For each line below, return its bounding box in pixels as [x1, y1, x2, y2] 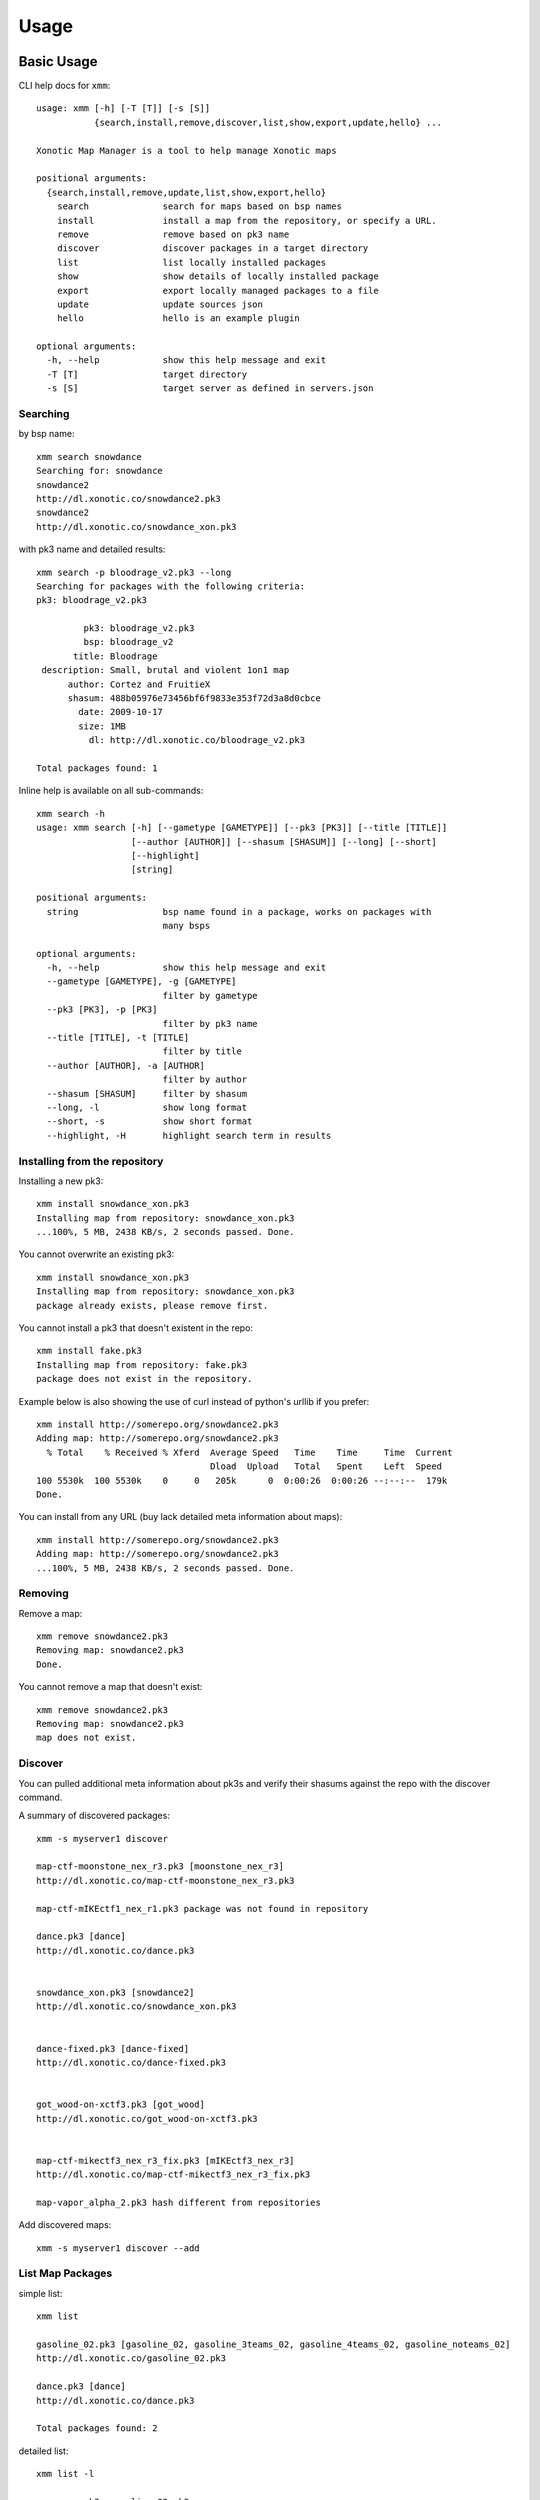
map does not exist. [36, 1732, 137, 1744]
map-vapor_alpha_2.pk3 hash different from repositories [36, 2196, 322, 2208]
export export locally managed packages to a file [56, 285, 379, 296]
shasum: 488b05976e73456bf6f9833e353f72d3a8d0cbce [67, 693, 322, 704]
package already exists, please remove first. [36, 1300, 269, 1311]
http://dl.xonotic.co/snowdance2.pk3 [36, 493, 222, 504]
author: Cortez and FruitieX [67, 678, 211, 690]
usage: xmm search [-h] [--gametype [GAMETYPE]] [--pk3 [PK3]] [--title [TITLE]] [36, 822, 448, 834]
